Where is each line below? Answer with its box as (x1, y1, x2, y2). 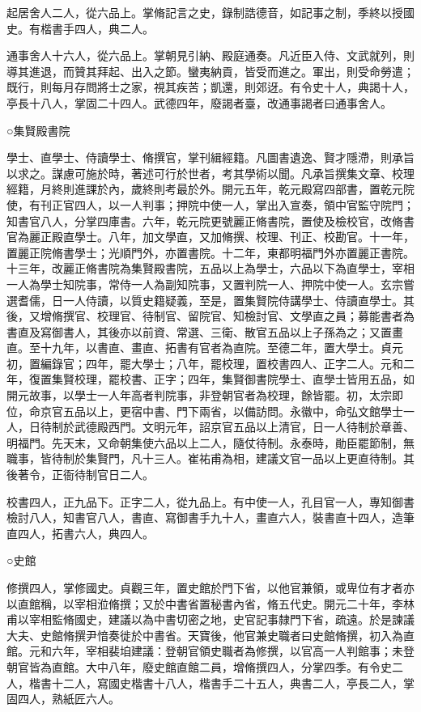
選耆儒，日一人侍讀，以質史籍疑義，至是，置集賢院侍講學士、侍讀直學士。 (6, 291, 403, 308)
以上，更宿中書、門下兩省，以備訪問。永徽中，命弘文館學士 (85, 402, 403, 419)
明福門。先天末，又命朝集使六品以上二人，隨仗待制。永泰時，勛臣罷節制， (6, 434, 403, 451)
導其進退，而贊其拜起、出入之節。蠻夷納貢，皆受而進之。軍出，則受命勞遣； (6, 62, 415, 79)
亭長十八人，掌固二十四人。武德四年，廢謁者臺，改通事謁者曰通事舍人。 (6, 94, 392, 111)
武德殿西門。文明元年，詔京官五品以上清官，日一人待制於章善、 (74, 418, 415, 435)
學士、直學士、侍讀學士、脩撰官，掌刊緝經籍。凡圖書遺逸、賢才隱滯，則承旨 (6, 149, 415, 166)
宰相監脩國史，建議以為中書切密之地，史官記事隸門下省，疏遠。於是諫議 (28, 611, 415, 628)
